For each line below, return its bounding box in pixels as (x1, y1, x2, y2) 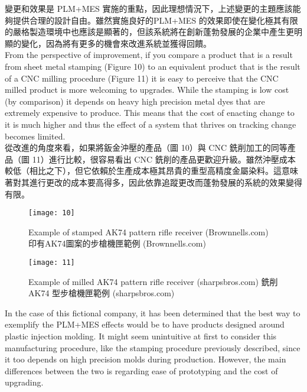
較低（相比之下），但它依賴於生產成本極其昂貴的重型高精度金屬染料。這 (5, 164, 282, 177)
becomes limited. (5, 129, 66, 142)
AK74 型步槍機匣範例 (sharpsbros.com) (28, 287, 175, 299)
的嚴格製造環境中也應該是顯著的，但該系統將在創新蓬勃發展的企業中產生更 (5, 25, 294, 38)
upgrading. (5, 376, 44, 388)
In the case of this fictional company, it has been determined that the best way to (5, 306, 301, 319)
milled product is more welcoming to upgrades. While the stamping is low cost (5, 83, 289, 96)
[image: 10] (28, 209, 75, 218)
